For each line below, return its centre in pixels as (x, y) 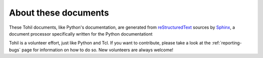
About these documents (59, 13)
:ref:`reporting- (227, 43)
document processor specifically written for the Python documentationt (81, 34)
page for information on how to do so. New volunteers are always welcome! (98, 50)
